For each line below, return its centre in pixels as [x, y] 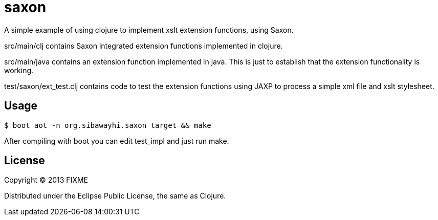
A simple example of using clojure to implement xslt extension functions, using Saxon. [149, 30]
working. [19, 70]
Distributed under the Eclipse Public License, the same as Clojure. [115, 196]
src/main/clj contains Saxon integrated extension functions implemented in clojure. [144, 46]
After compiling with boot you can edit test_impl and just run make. [117, 141]
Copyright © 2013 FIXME [46, 180]
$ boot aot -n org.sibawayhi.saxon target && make [108, 125]
